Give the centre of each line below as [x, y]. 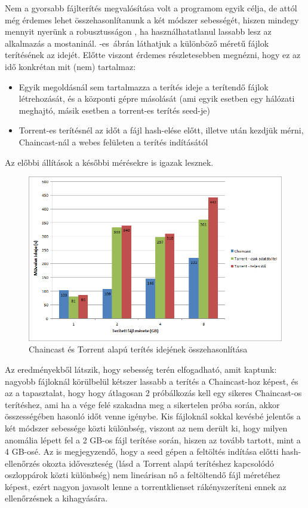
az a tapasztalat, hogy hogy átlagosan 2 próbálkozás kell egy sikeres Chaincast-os [153, 393]
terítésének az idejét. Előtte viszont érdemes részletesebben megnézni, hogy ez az [153, 55]
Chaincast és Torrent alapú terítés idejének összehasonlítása [138, 349]
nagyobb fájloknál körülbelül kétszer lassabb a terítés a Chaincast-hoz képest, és [152, 381]
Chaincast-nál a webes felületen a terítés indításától [113, 142]
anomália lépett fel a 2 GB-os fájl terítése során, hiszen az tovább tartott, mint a [153, 439]
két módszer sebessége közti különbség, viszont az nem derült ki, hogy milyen [146, 428]
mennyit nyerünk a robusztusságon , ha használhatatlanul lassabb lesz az [138, 31]
